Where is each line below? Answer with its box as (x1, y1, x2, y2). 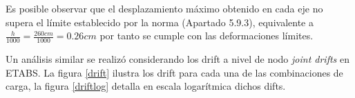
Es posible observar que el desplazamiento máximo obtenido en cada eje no (6, 1, 323, 15)
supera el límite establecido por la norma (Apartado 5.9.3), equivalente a (6, 14, 314, 29)
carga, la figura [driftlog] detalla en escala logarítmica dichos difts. (6, 79, 286, 93)
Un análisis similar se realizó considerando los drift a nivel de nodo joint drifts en (6, 52, 349, 66)
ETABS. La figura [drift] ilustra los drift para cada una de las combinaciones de (6, 65, 343, 79)
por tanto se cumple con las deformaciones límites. (99, 28, 314, 43)
